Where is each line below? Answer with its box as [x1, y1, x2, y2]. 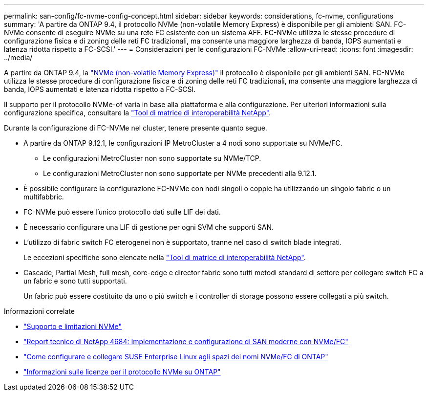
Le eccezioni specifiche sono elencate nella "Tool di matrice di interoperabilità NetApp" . [23, 253, 306, 262]
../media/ [4, 53, 33, 62]
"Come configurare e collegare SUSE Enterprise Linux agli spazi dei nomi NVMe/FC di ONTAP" [23, 352, 328, 361]
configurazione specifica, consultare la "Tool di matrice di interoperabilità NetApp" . [4, 109, 271, 117]
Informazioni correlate [4, 307, 75, 315]
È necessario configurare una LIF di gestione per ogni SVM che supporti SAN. [23, 223, 274, 231]
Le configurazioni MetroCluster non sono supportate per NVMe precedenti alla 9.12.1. [43, 169, 317, 177]
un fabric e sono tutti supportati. [23, 277, 127, 285]
